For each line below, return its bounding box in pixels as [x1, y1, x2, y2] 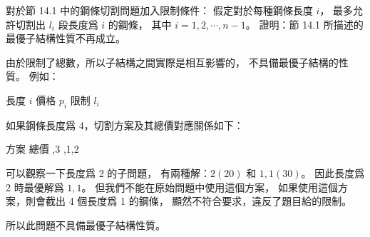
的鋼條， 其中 [108, 16, 172, 31]
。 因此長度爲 [301, 165, 365, 180]
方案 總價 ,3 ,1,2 [6, 141, 79, 156]
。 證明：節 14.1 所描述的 [245, 16, 364, 31]
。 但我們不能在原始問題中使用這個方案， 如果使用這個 [81, 179, 338, 194]
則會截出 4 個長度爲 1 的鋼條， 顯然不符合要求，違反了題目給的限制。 [25, 193, 352, 208]
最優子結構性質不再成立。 [6, 31, 125, 46]
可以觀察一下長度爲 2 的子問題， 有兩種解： [6, 165, 210, 180]
